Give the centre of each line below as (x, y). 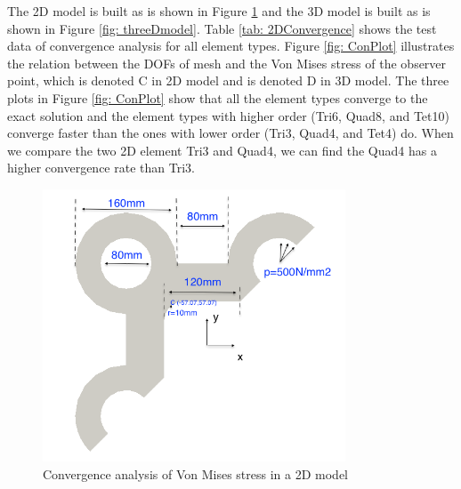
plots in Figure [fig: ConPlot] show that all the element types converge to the (218, 97)
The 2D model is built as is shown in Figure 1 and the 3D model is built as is (219, 11)
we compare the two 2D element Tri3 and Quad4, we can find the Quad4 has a (222, 150)
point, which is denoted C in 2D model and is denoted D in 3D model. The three (228, 80)
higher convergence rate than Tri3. (101, 168)
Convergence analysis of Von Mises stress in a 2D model (195, 473)
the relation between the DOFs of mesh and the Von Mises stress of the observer (227, 63)
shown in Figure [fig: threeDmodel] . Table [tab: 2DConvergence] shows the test (222, 28)
